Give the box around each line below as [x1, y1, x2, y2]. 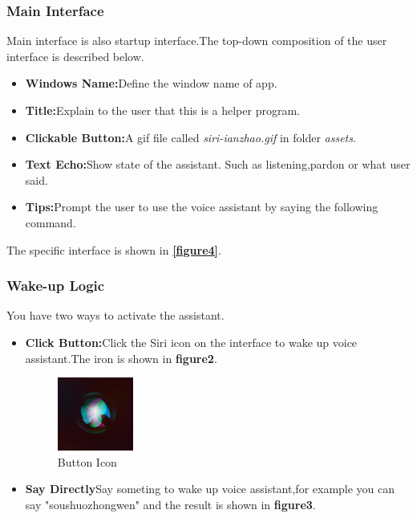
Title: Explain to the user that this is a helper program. [25, 102, 300, 118]
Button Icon [57, 453, 117, 470]
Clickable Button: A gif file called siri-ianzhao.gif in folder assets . [25, 128, 356, 145]
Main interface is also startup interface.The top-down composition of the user [6, 32, 387, 49]
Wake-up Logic [6, 275, 105, 296]
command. [25, 214, 76, 230]
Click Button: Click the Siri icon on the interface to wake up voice [25, 333, 358, 350]
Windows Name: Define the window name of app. [25, 75, 277, 92]
